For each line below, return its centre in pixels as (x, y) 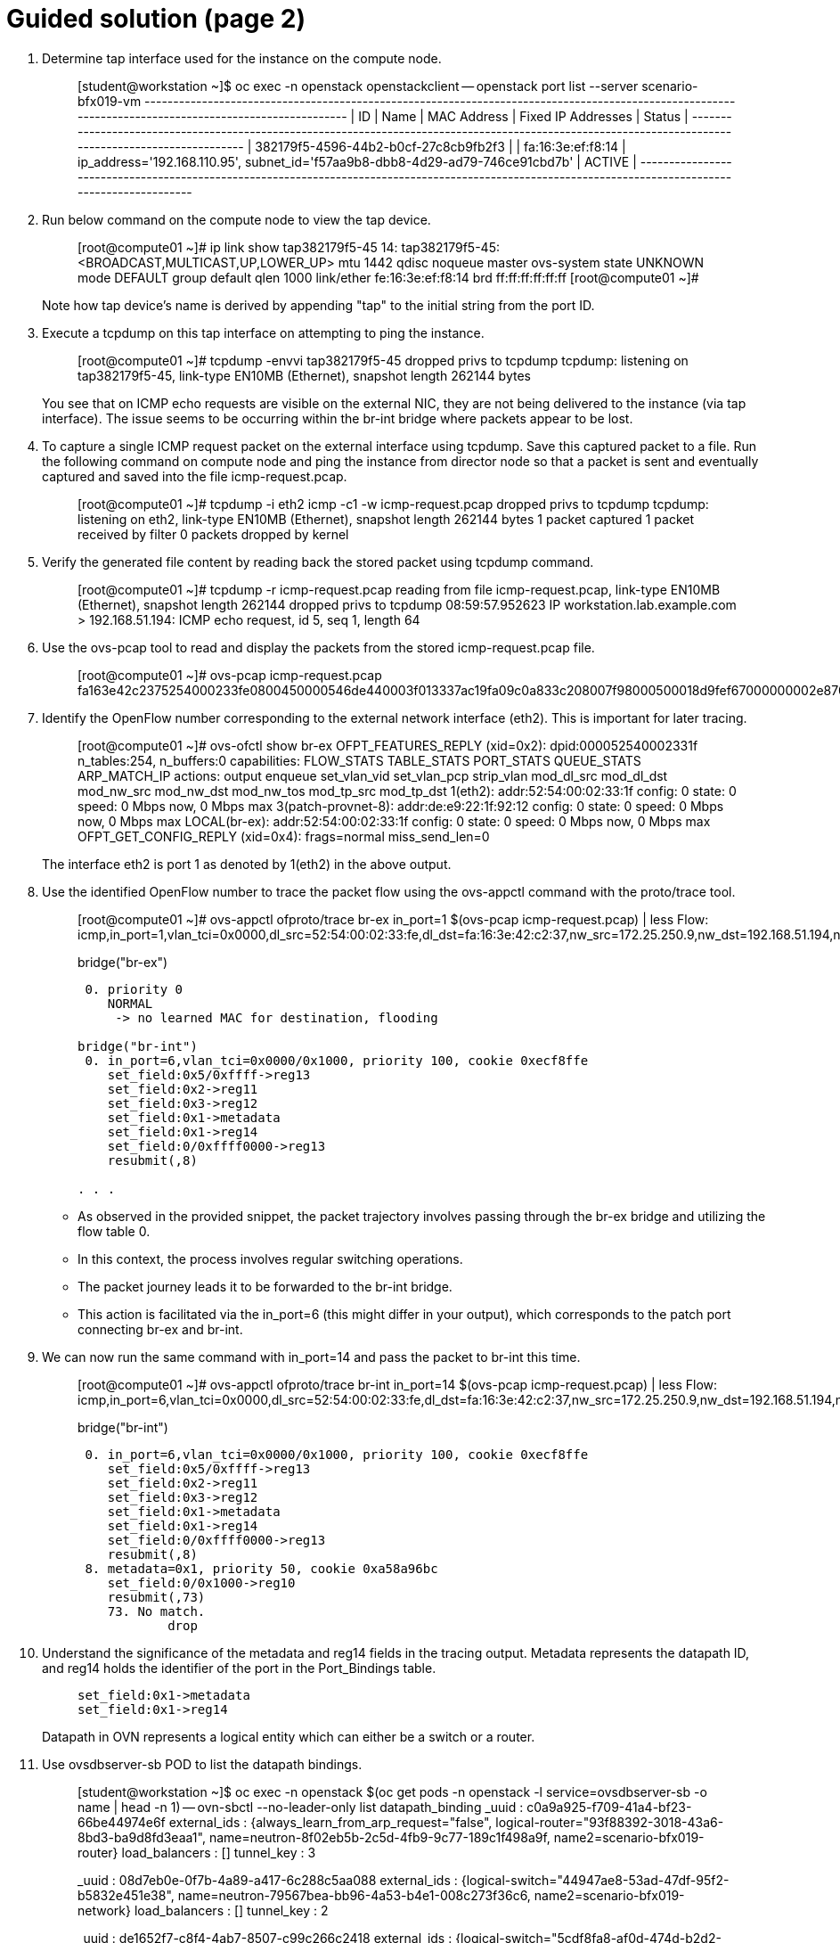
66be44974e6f (122, 1822)
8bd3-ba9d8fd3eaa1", (142, 1837)
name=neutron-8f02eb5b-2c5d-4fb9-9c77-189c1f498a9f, (379, 1837)
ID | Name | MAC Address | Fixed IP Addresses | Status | (523, 116)
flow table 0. (114, 1231)
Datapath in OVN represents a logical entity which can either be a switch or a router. (289, 1736)
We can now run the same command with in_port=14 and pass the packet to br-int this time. (311, 1357)
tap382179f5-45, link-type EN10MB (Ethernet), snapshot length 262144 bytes (304, 375)
